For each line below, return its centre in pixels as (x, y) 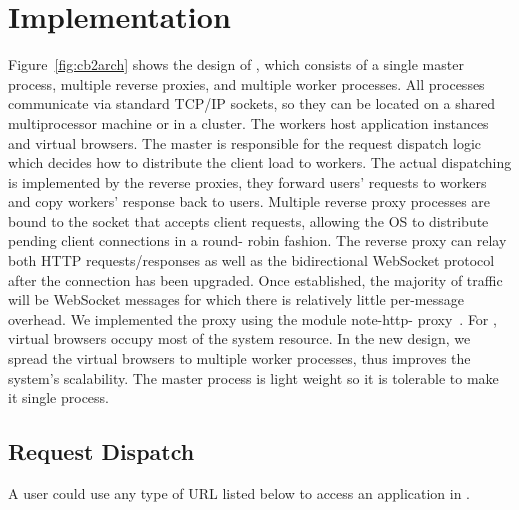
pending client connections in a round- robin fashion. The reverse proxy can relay (257, 240)
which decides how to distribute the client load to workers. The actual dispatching (260, 162)
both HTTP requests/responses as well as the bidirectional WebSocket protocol (251, 260)
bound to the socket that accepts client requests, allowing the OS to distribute (248, 220)
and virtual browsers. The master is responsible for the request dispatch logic (244, 142)
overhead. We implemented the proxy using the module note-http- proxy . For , (252, 318)
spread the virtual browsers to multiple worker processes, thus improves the (239, 358)
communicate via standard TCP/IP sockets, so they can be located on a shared (251, 103)
